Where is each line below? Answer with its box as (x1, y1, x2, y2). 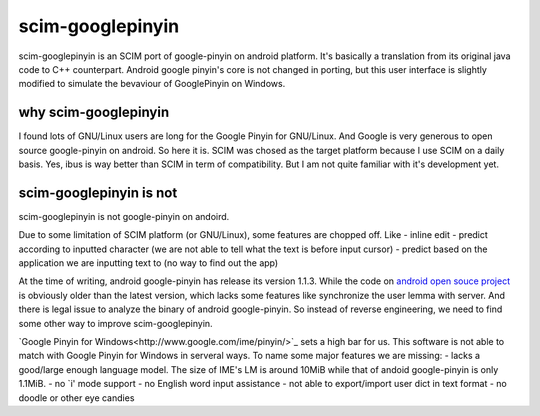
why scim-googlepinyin (18, 104, 170, 121)
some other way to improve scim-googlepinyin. (18, 317, 214, 329)
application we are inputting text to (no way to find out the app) (18, 257, 279, 269)
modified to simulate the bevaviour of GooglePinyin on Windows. (18, 78, 286, 90)
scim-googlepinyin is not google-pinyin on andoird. (18, 210, 230, 222)
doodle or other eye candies (18, 391, 135, 404)
